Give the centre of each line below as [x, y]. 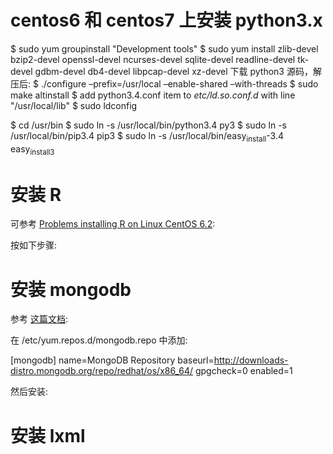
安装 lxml [48, 435]
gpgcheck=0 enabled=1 [243, 371]
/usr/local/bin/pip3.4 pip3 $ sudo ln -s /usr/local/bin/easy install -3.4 [147, 136]
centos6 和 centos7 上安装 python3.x [166, 20]
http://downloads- [251, 360]
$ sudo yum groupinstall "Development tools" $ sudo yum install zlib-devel [164, 48]
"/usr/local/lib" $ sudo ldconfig [74, 105]
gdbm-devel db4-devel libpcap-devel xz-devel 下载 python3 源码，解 [178, 71]
